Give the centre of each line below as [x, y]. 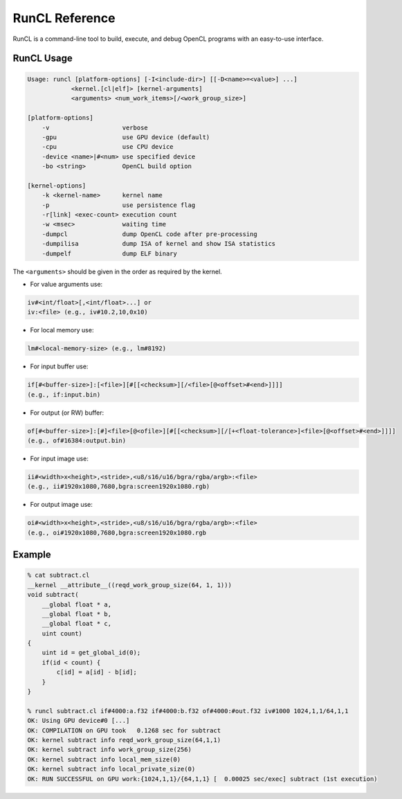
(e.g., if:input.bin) [64, 394]
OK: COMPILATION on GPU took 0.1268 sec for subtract [124, 730]
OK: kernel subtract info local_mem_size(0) [104, 759]
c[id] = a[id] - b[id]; [97, 672]
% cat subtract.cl [58, 575]
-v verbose [95, 127]
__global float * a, [77, 604]
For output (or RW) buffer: [67, 413]
